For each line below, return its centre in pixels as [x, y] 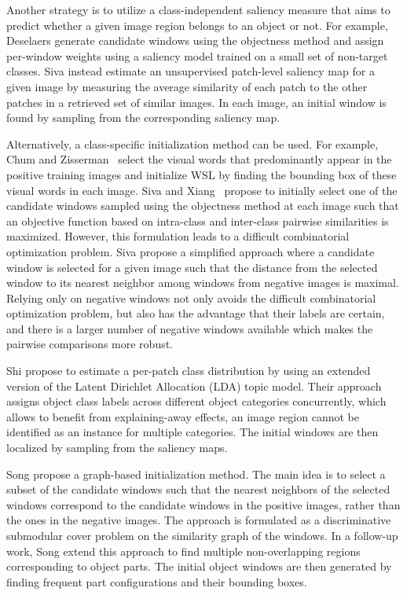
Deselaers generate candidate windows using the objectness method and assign [195, 40]
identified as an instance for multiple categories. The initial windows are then [192, 432]
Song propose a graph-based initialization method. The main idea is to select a [196, 474]
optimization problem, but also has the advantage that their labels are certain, [196, 313]
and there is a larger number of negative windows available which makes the [190, 328]
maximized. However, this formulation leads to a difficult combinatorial [178, 236]
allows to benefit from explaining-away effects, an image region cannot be [183, 416]
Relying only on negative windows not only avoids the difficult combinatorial [191, 297]
